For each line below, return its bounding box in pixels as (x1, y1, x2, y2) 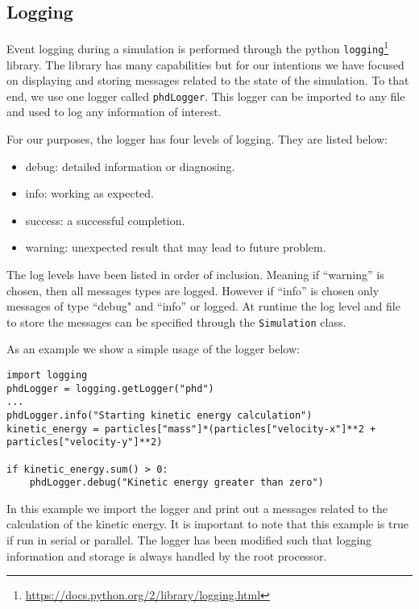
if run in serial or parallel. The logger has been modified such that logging (6, 532, 372, 549)
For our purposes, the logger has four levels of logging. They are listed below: (6, 130, 388, 147)
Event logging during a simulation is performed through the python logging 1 (6, 38, 389, 56)
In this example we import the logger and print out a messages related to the (6, 499, 388, 516)
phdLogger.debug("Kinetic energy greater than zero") (29, 477, 324, 489)
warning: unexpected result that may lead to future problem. (25, 239, 326, 256)
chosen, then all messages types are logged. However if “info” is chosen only (6, 282, 380, 298)
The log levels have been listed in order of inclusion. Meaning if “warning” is (6, 265, 384, 282)
